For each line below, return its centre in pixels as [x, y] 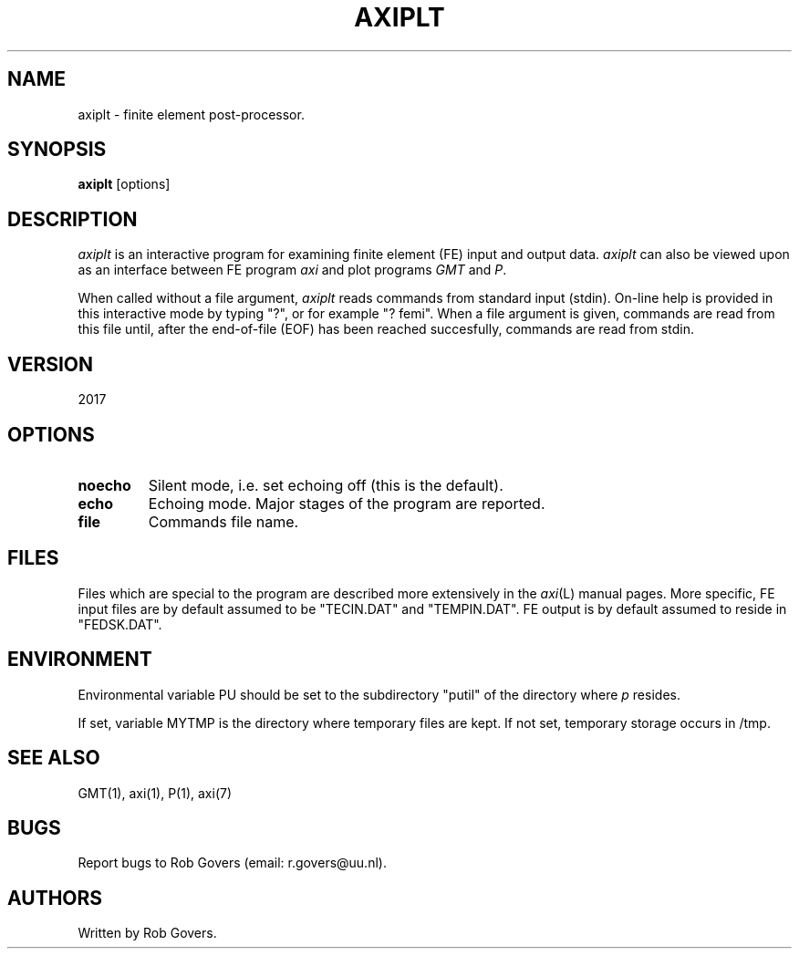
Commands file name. [223, 521]
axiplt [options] [124, 184]
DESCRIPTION [73, 219]
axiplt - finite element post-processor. [191, 114]
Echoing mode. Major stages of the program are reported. [347, 503]
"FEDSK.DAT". [120, 624]
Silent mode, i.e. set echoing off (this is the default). [326, 485]
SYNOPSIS [57, 150]
